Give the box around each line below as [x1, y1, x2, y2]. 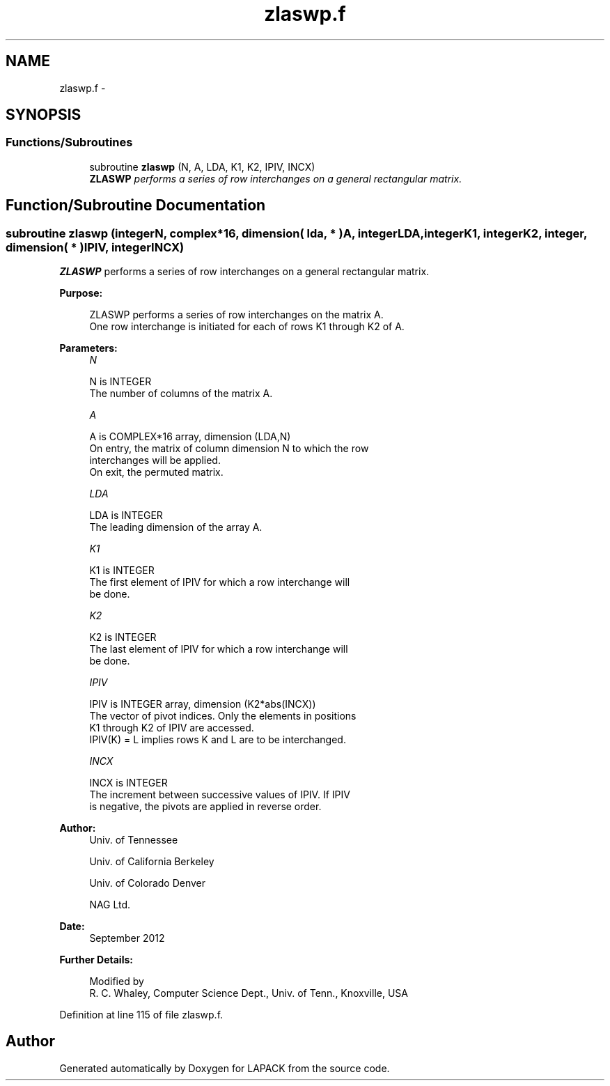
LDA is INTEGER [89, 509, 163, 522]
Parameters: [59, 342, 118, 355]
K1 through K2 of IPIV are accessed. [89, 722, 254, 734]
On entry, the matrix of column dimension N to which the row [89, 442, 369, 455]
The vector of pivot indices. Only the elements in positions [89, 710, 357, 722]
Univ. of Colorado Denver [89, 877, 206, 890]
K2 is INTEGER [89, 631, 157, 644]
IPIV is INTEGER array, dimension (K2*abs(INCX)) [89, 698, 316, 711]
